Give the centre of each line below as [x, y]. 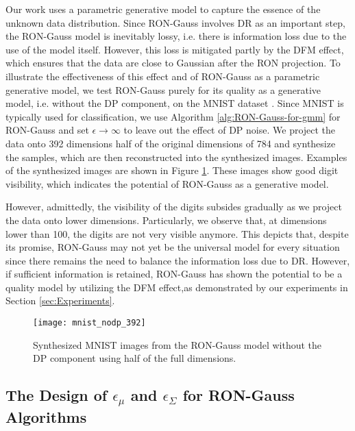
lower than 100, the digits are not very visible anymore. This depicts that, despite [177, 233]
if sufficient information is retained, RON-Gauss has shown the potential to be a [174, 274]
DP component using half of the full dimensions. [135, 358]
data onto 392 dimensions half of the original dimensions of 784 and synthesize [171, 143]
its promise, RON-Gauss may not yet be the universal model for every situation [173, 247]
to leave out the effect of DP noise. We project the [230, 130]
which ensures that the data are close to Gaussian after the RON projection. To [173, 63]
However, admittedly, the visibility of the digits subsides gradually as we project [174, 207]
